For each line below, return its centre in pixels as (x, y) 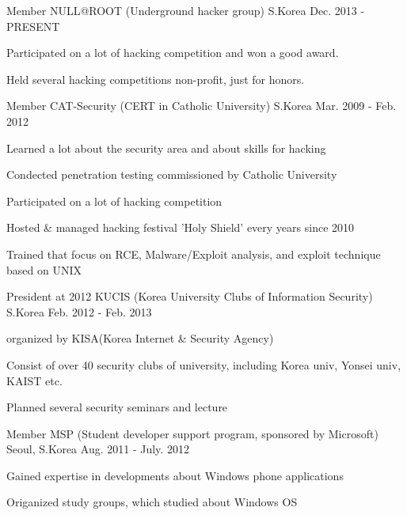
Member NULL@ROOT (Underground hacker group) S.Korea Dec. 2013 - (186, 10)
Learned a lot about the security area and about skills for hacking (166, 148)
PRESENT (33, 26)
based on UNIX (44, 269)
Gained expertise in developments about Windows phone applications (175, 475)
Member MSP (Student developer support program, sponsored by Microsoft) (192, 433)
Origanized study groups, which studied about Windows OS (152, 502)
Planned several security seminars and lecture (117, 407)
